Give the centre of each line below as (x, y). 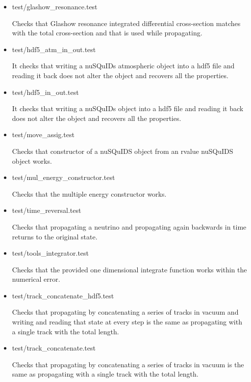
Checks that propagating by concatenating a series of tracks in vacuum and (125, 312)
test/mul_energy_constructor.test (63, 177)
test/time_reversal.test (47, 210)
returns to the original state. (55, 236)
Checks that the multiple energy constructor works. (89, 193)
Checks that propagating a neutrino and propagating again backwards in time (129, 226)
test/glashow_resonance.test (55, 6)
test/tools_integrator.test (50, 253)
